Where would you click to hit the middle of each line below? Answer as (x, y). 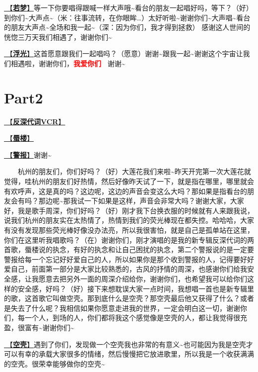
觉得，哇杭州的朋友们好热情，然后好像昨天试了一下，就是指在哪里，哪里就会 (129, 181)
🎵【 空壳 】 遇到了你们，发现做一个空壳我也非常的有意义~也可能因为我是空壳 (125, 344)
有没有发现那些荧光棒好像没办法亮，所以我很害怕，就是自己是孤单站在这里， (129, 230)
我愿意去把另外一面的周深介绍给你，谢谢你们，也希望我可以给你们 (139, 279)
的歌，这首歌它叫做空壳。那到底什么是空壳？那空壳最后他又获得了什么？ (122, 298)
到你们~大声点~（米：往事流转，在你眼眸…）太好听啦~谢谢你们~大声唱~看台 (127, 17)
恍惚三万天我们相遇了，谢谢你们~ (58, 37)
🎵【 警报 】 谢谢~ (28, 154)
